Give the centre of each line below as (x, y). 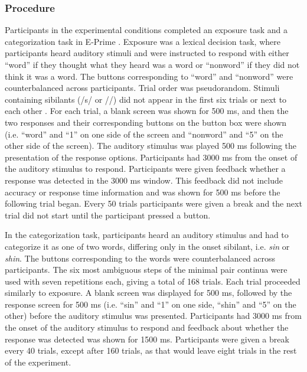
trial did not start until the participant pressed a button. (108, 215)
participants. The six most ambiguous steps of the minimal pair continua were (146, 270)
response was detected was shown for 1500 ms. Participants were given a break (147, 339)
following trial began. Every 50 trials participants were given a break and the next (153, 203)
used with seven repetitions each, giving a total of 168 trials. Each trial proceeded (153, 281)
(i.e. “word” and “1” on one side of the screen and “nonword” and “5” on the (144, 134)
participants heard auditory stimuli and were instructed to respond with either (147, 53)
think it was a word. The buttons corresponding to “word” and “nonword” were (149, 76)
